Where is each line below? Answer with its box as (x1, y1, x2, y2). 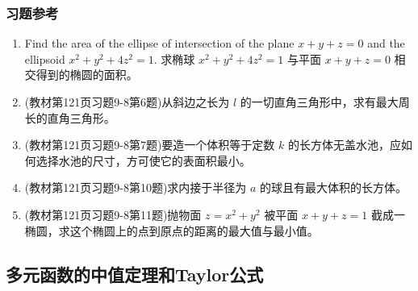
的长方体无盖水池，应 (287, 136, 401, 153)
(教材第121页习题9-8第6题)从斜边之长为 (24, 94, 230, 110)
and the (367, 35, 405, 52)
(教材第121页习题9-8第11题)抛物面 (24, 206, 202, 222)
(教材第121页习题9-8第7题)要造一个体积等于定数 (24, 136, 275, 153)
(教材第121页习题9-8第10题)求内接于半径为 (24, 179, 247, 196)
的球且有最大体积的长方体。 (260, 179, 408, 196)
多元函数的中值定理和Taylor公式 (6, 261, 264, 286)
